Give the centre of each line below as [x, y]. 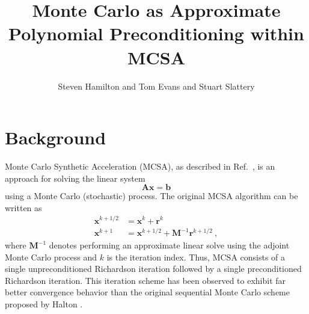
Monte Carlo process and [51, 257]
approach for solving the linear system [75, 178]
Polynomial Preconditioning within [156, 33]
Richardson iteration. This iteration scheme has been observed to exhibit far [145, 280]
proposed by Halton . [44, 304]
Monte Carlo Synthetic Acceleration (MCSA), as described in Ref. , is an [140, 166]
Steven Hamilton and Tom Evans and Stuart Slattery [156, 86]
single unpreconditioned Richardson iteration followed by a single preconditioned [153, 269]
